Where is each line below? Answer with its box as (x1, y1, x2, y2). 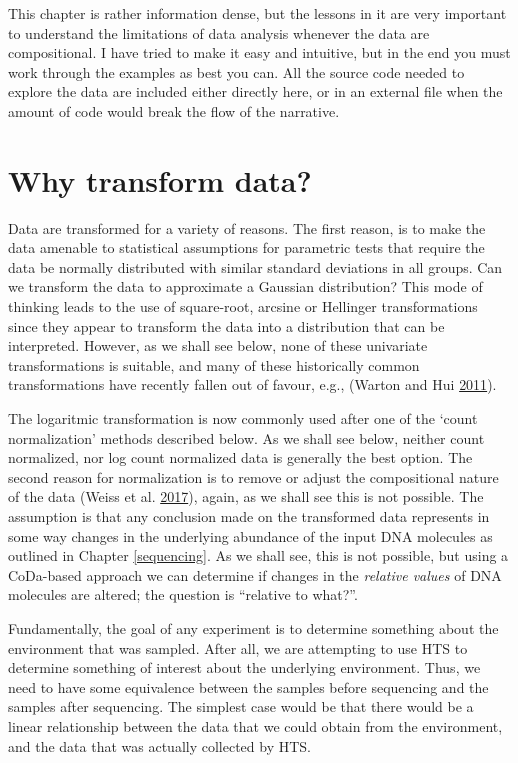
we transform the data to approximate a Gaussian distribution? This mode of (8, 276, 483, 297)
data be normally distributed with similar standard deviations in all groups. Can (8, 256, 503, 277)
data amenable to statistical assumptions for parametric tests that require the (8, 237, 485, 258)
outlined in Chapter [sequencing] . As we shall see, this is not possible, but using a (8, 545, 509, 566)
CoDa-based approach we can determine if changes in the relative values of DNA (8, 564, 502, 585)
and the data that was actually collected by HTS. (8, 735, 312, 756)
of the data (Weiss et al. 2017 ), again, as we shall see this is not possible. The (8, 486, 484, 507)
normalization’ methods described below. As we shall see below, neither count (8, 427, 485, 448)
